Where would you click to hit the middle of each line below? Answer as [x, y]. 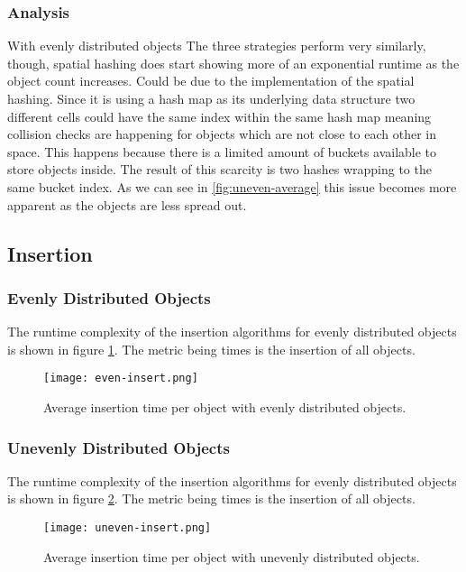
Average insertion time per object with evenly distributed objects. [225, 407]
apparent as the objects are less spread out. [127, 204]
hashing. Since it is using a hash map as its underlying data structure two [211, 98]
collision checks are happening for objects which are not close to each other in [222, 134]
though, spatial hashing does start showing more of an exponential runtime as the [233, 63]
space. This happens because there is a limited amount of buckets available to [222, 151]
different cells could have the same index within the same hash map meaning [219, 116]
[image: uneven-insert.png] [128, 528]
